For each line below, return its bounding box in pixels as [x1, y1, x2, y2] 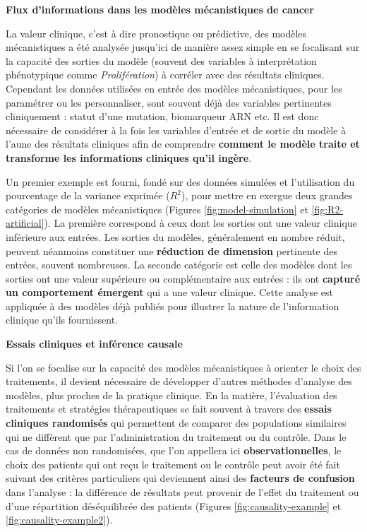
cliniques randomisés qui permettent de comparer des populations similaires [6, 415, 347, 430]
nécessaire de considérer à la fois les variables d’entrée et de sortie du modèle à [6, 122, 347, 137]
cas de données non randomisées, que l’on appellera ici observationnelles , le [6, 443, 342, 458]
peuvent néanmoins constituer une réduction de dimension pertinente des [6, 243, 338, 258]
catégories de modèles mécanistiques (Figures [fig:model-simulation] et [6, 201, 308, 216]
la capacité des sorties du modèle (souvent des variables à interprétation [6, 53, 317, 68]
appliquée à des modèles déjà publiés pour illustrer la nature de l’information [6, 298, 339, 313]
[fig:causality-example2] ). [6, 512, 113, 527]
